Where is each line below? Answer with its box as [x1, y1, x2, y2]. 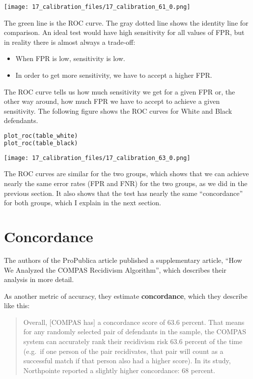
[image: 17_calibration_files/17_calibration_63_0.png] [4, 154, 191, 161]
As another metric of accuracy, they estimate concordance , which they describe [4, 290, 248, 301]
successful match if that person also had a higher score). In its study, [23, 355, 231, 366]
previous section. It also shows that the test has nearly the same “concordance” [4, 188, 243, 198]
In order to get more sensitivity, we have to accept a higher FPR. [15, 70, 212, 80]
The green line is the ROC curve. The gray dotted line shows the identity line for [4, 17, 249, 28]
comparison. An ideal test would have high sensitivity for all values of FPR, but [4, 27, 245, 37]
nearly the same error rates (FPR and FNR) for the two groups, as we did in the [4, 178, 248, 188]
